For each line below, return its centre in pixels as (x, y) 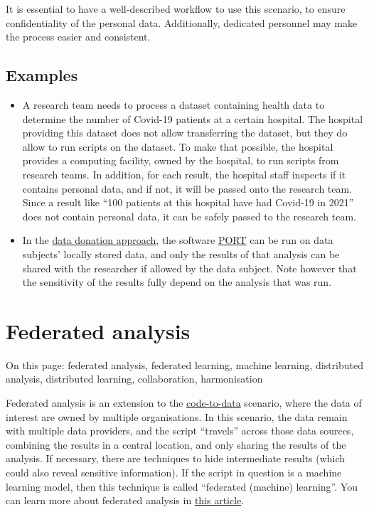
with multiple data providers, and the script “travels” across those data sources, (180, 431)
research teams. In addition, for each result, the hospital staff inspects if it (184, 174)
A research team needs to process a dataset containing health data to (173, 104)
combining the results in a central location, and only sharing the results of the (176, 444)
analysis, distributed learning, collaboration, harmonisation (134, 379)
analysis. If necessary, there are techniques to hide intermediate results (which (176, 458)
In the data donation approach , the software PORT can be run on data (178, 240)
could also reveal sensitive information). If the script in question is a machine (174, 472)
